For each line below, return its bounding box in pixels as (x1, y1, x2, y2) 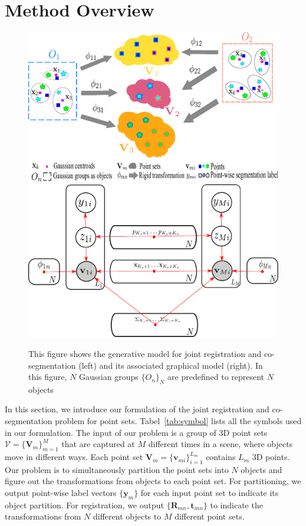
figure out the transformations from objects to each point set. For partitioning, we (5, 475, 301, 487)
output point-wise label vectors (5, 487, 117, 499)
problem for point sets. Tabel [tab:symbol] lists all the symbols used (55, 415, 302, 427)
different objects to (93, 510, 162, 522)
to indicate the (210, 498, 263, 511)
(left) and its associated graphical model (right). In (78, 359, 263, 371)
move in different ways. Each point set (5, 451, 143, 463)
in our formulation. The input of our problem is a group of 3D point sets (5, 426, 268, 438)
